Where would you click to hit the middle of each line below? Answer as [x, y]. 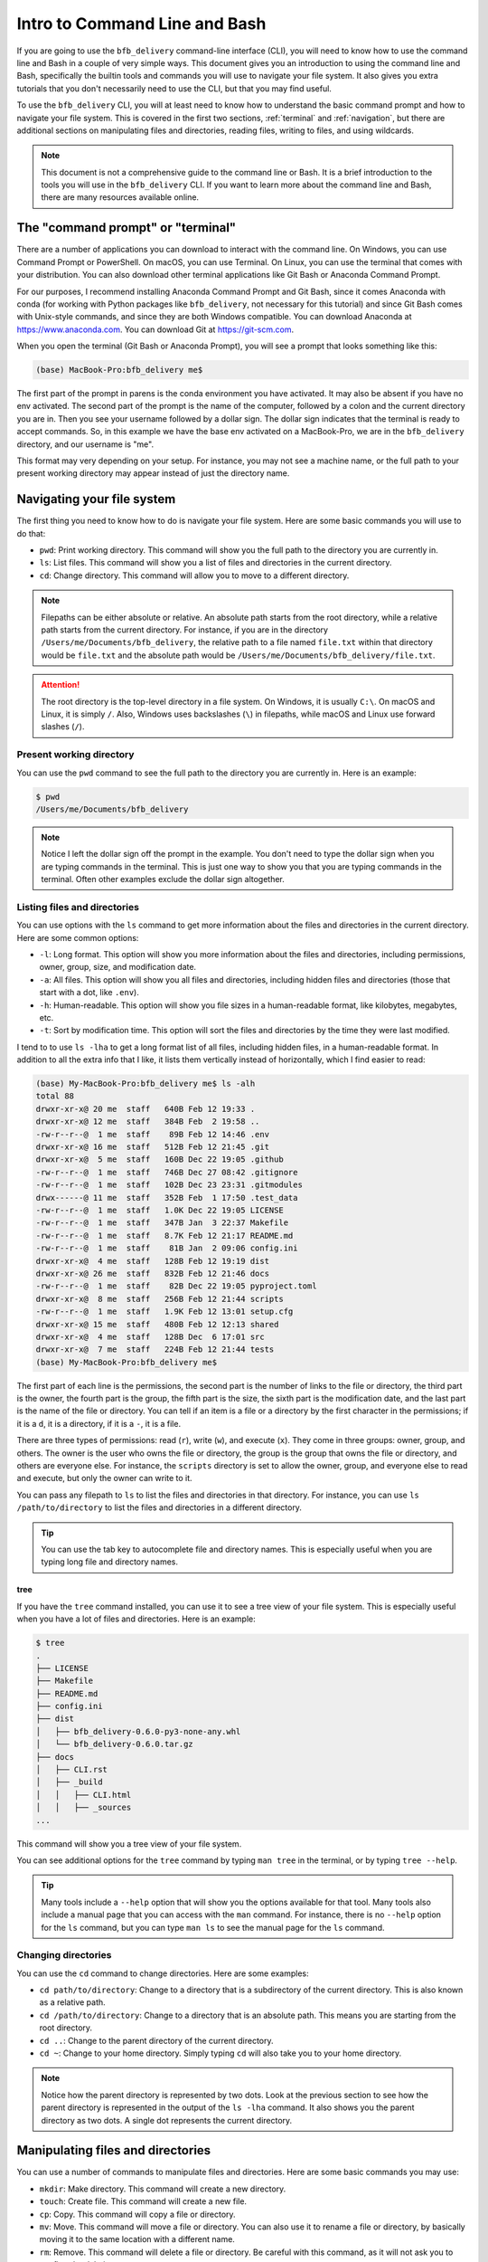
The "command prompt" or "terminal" [127, 228]
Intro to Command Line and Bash [141, 24]
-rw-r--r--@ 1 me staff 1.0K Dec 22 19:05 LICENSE [160, 1210]
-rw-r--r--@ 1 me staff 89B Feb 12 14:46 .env [153, 1134]
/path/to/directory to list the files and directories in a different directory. [160, 1507]
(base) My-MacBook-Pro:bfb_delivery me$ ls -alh [145, 1084]
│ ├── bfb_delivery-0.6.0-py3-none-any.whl [138, 1731]
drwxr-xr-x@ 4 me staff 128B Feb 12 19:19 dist [153, 1261]
